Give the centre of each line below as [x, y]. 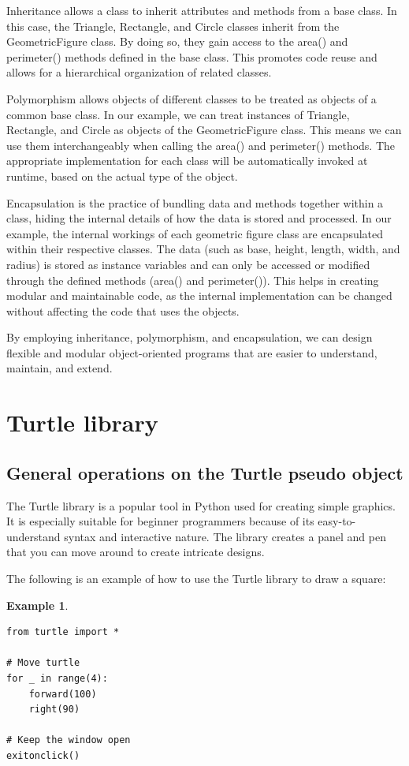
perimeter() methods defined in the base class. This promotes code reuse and [192, 56]
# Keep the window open [69, 740]
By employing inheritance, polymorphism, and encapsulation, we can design [190, 337]
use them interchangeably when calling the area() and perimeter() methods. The [201, 145]
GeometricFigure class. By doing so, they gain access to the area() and [177, 41]
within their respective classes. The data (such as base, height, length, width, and [203, 249]
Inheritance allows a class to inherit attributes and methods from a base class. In [202, 10]
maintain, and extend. [59, 368]
